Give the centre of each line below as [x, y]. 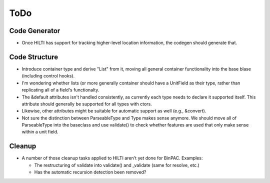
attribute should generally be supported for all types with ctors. [87, 104]
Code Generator [35, 31]
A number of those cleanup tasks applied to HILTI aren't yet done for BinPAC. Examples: [112, 158]
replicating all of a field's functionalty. [60, 90]
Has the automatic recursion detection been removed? [90, 172]
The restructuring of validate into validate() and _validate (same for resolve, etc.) [117, 165]
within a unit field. [40, 132]
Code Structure [34, 57]
